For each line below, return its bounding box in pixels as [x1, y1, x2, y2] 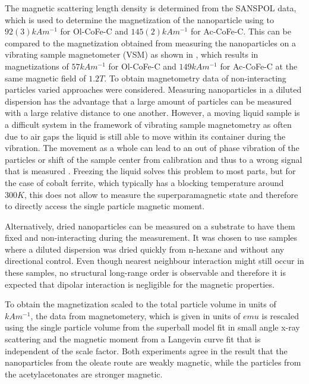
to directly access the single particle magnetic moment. [5, 200, 205, 212]
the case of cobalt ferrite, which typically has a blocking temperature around [5, 176, 284, 188]
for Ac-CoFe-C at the [220, 59, 298, 72]
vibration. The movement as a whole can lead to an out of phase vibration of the [5, 141, 299, 154]
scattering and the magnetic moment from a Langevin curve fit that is [5, 333, 261, 345]
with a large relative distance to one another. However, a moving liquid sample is [5, 106, 300, 119]
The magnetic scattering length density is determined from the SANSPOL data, [5, 2, 297, 14]
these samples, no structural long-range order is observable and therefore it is [5, 266, 286, 279]
